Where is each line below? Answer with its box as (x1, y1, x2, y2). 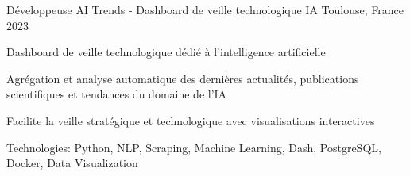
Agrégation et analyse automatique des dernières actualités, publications (6, 70, 359, 86)
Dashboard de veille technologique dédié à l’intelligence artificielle (6, 44, 326, 60)
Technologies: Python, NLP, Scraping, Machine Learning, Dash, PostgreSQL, (6, 139, 381, 155)
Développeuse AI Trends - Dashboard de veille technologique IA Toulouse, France (6, 2, 404, 17)
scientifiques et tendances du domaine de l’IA (6, 86, 227, 102)
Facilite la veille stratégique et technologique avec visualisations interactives (6, 112, 375, 128)
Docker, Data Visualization (6, 155, 138, 171)
